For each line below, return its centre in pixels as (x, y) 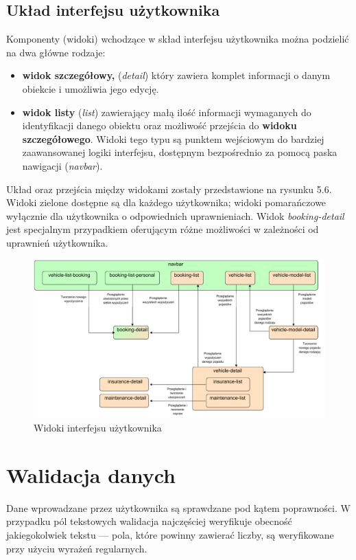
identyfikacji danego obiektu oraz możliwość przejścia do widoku (159, 125)
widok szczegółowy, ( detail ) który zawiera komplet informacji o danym (176, 75)
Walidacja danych (91, 474)
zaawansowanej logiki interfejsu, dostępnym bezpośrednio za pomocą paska (180, 152)
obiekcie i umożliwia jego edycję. (91, 88)
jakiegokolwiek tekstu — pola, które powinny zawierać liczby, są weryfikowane (170, 535)
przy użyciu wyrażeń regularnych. (77, 548)
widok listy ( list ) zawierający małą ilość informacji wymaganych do (167, 112)
